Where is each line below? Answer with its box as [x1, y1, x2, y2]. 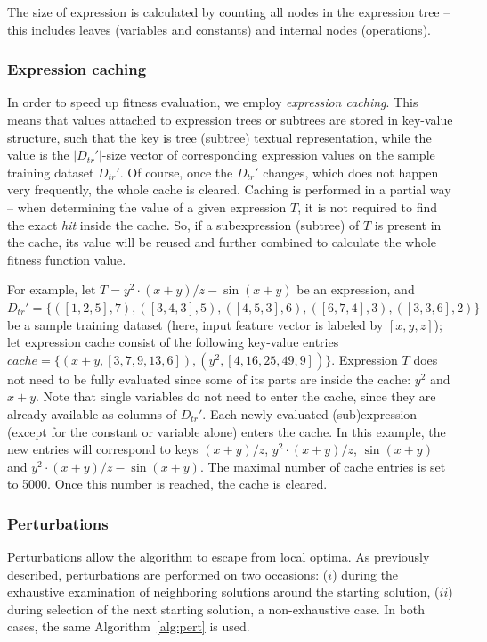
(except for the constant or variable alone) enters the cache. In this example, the [7, 422, 446, 440]
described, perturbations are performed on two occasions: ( [7, 564, 329, 583]
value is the [7, 145, 69, 164]
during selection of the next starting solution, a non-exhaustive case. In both [7, 599, 426, 618]
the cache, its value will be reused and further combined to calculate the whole [7, 233, 437, 251]
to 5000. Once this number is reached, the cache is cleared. [7, 474, 328, 493]
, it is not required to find [297, 197, 438, 216]
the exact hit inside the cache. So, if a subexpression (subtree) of [7, 215, 360, 234]
